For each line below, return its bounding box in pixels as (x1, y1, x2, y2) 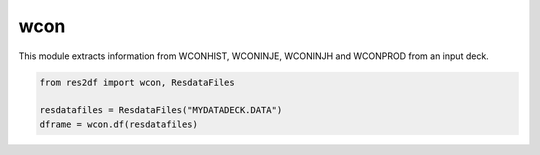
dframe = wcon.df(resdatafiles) (39, 118, 199, 130)
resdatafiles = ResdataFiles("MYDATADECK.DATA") (39, 105, 283, 116)
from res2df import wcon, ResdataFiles (39, 76, 235, 88)
